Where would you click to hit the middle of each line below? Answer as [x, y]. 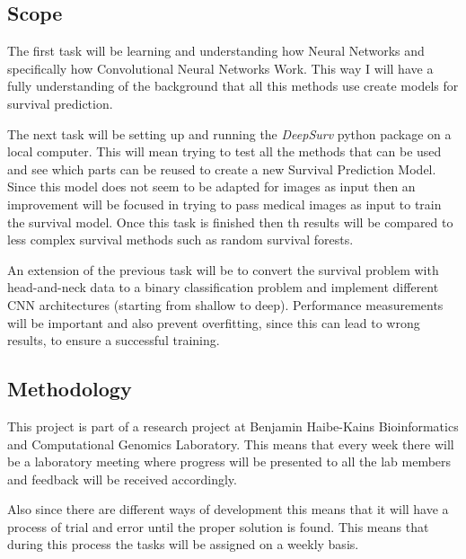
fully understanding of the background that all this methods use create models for [233, 86]
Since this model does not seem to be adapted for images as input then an [211, 186]
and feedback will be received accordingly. [122, 479]
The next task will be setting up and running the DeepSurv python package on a [229, 133]
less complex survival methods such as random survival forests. [180, 240]
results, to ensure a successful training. [114, 340]
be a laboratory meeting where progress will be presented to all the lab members [229, 461]
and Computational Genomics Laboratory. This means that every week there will [231, 444]
